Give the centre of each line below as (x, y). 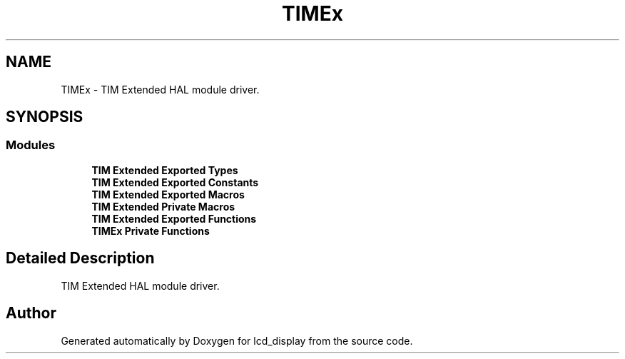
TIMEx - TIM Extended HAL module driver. (160, 89)
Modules (31, 145)
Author (31, 313)
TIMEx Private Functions (151, 231)
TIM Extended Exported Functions (174, 218)
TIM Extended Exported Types (165, 170)
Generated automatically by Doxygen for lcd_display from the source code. (237, 340)
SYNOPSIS (45, 117)
